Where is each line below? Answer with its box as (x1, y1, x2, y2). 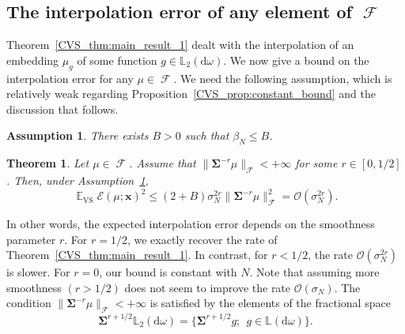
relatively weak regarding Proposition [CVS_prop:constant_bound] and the (6, 85, 376, 102)
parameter (6, 231, 56, 247)
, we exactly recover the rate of (127, 231, 278, 247)
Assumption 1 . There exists (6, 127, 149, 144)
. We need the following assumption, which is (173, 69, 392, 86)
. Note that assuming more (249, 264, 380, 280)
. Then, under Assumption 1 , (6, 171, 149, 188)
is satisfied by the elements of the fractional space (150, 295, 391, 311)
